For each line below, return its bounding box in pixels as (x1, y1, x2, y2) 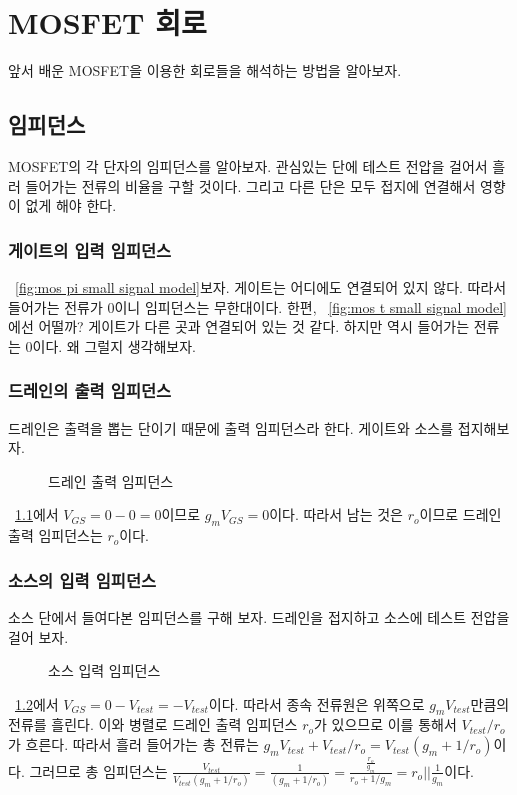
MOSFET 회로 (8, 2, 207, 43)
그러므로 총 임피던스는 (29, 760, 168, 781)
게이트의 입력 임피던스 (8, 237, 172, 262)
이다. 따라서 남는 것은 (269, 504, 403, 525)
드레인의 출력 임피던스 (8, 378, 172, 403)
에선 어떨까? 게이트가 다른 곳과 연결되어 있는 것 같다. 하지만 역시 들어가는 (8, 316, 470, 337)
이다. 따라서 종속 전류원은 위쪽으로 (208, 693, 425, 714)
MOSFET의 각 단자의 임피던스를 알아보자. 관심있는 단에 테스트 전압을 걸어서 (8, 155, 488, 176)
